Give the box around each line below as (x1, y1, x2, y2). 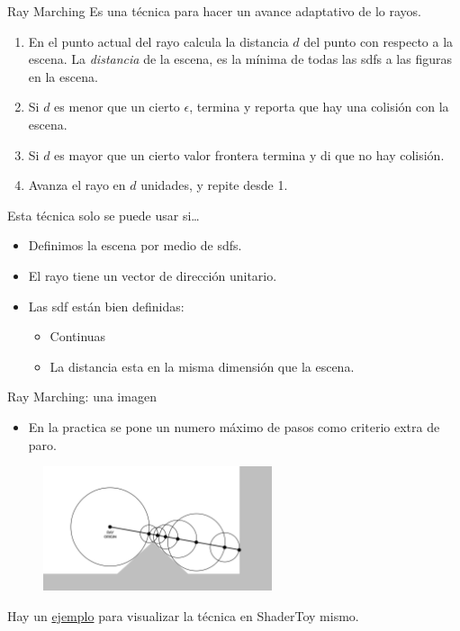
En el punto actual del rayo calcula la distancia (28, 32, 289, 50)
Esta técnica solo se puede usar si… (7, 205, 200, 224)
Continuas (50, 327, 106, 346)
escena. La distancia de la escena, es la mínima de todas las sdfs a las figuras (28, 50, 452, 68)
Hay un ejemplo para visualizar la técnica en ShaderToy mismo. (7, 606, 359, 625)
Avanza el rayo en (28, 176, 126, 194)
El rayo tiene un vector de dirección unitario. (28, 266, 277, 284)
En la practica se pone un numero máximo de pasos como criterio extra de (28, 417, 440, 436)
